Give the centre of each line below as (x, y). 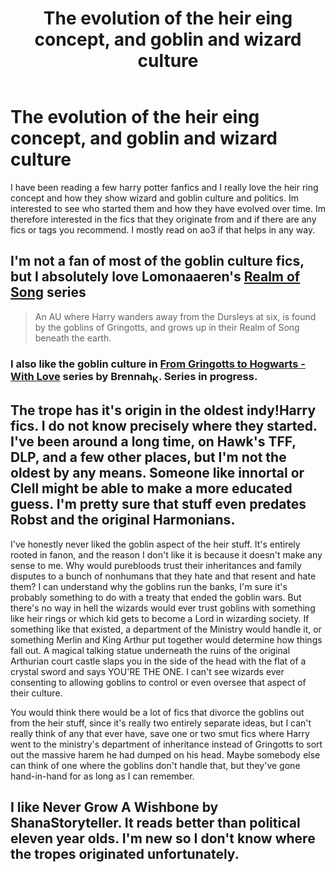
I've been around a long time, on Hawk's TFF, (153, 442)
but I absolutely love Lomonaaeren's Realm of (155, 277)
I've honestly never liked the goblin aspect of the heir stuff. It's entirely (155, 544)
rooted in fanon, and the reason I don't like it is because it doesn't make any (166, 554)
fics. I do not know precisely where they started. (164, 426)
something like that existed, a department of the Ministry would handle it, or (166, 629)
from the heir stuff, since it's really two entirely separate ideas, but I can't (161, 723)
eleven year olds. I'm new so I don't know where (163, 838)
